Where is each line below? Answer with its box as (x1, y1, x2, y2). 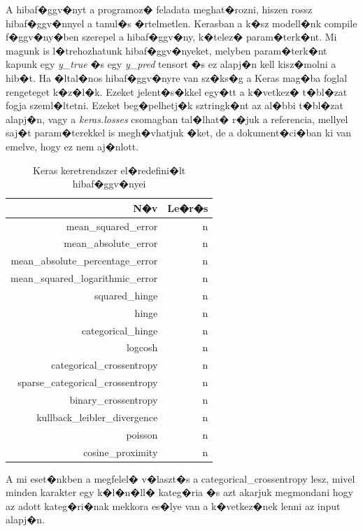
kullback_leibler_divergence (36, 409, 158, 424)
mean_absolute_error (64, 236, 158, 250)
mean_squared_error (66, 218, 158, 233)
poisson (126, 427, 158, 441)
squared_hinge (94, 288, 158, 302)
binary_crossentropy (69, 392, 158, 406)
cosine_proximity (83, 444, 158, 459)
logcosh (126, 340, 158, 355)
